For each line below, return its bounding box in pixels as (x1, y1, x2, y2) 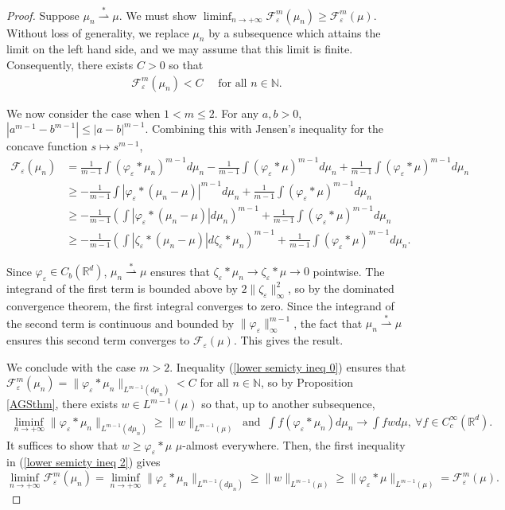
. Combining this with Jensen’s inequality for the (145, 120, 383, 137)
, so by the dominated (288, 280, 394, 297)
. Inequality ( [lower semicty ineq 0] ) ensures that (169, 358, 406, 375)
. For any (214, 104, 259, 121)
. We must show (118, 6, 197, 23)
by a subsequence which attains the (208, 24, 381, 41)
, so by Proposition (261, 374, 353, 391)
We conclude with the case (6, 358, 136, 375)
